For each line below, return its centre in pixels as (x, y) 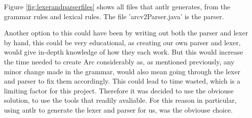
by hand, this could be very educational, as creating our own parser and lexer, (122, 42)
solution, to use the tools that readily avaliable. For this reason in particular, (120, 100)
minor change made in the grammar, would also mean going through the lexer (122, 71)
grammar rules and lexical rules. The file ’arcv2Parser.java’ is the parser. (114, 16)
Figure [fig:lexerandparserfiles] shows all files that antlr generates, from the (117, 6)
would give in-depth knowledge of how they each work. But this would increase (124, 52)
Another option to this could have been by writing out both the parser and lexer (126, 33)
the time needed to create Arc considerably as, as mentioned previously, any (119, 61)
